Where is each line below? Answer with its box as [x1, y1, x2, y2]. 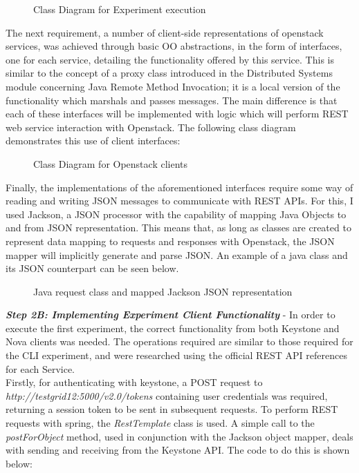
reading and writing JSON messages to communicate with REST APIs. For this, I [6, 193, 353, 208]
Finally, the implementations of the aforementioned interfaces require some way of [6, 180, 353, 194]
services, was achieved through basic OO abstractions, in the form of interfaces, [6, 39, 342, 53]
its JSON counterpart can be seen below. [6, 261, 179, 276]
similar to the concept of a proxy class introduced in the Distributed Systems [6, 66, 333, 80]
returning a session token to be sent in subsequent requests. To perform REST [6, 402, 338, 416]
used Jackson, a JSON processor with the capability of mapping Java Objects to [6, 206, 347, 221]
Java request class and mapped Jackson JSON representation [33, 284, 293, 298]
